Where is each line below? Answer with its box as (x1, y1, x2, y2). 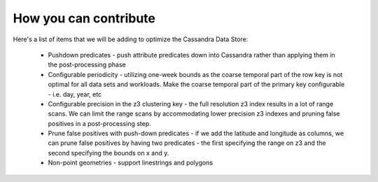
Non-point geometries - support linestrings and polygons (48, 158, 213, 167)
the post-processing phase (48, 60, 126, 69)
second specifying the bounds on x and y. (48, 148, 169, 157)
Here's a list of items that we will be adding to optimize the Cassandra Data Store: (13, 35, 248, 43)
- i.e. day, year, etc (48, 90, 102, 98)
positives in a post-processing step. (48, 119, 152, 127)
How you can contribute (13, 10, 155, 26)
